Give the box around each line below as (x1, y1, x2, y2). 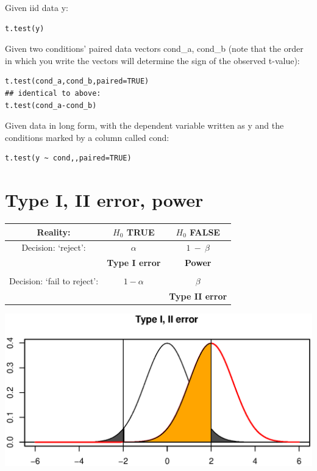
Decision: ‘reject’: (21, 241, 86, 254)
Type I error (107, 256, 161, 269)
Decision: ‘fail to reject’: (9, 275, 99, 287)
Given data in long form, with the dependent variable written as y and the (5, 119, 284, 132)
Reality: (37, 225, 71, 238)
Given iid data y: (5, 1, 68, 13)
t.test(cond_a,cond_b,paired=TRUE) (5, 77, 149, 86)
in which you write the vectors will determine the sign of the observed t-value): (5, 54, 300, 67)
